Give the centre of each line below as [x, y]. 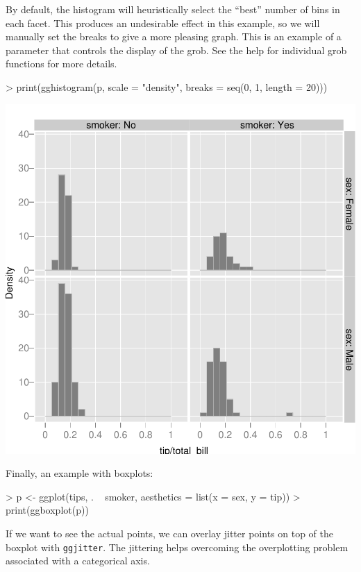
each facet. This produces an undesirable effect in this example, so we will [163, 23]
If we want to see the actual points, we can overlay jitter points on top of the [169, 533]
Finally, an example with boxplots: [79, 473]
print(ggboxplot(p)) [47, 510]
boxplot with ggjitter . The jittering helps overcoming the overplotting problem [177, 547]
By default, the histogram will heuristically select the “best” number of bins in [173, 9]
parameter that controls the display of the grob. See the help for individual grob [176, 50]
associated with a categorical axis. [78, 561]
